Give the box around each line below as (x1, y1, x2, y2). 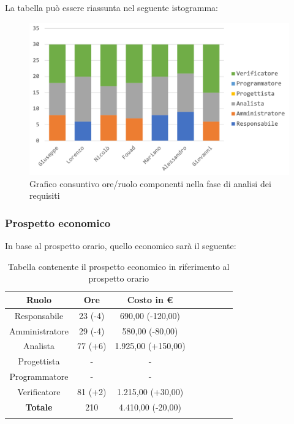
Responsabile (14, 309, 64, 322)
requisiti (29, 189, 60, 202)
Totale (25, 400, 53, 413)
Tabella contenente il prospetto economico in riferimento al (8, 260, 230, 272)
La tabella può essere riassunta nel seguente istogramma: (5, 1, 219, 13)
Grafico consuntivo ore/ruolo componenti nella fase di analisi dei (29, 177, 271, 190)
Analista (23, 339, 55, 352)
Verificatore (17, 385, 61, 398)
